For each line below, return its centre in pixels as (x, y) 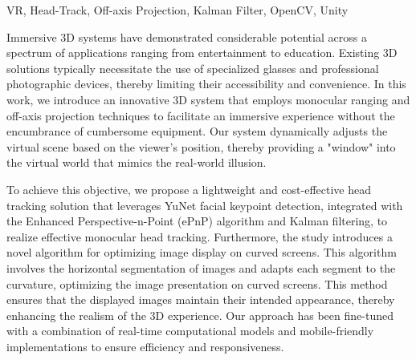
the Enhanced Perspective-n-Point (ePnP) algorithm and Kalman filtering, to (197, 221)
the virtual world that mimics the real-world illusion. (137, 162)
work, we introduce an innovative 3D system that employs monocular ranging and (208, 99)
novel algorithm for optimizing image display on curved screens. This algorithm (202, 252)
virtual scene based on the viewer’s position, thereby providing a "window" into (201, 146)
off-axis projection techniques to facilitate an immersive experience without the (201, 115)
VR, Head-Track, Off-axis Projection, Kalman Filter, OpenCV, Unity (177, 10)
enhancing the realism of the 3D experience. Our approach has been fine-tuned (200, 315)
